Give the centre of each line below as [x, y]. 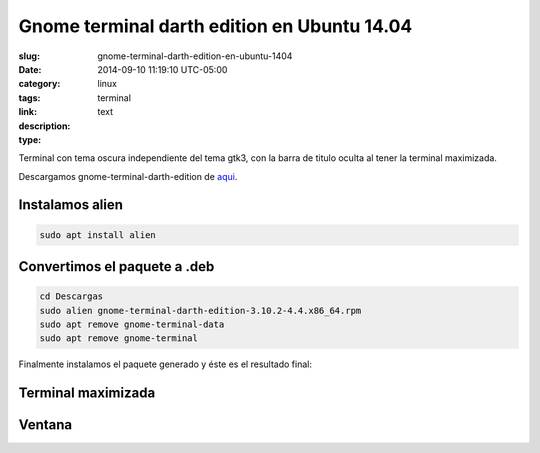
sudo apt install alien [98, 234]
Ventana [45, 425]
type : [30, 139]
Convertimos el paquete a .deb [116, 266]
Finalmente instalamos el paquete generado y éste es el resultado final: [165, 364]
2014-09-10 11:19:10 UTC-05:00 [162, 69]
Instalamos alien [71, 205]
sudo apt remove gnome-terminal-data [132, 324]
